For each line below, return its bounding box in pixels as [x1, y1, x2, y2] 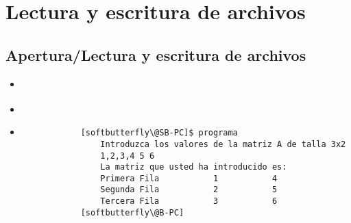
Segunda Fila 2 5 [100, 185, 278, 195]
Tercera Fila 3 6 [100, 196, 278, 207]
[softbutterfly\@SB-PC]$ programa [80, 128, 238, 138]
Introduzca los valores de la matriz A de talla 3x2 [100, 139, 346, 149]
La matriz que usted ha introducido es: [100, 162, 287, 172]
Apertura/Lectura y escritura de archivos [5, 44, 306, 65]
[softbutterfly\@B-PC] [80, 207, 184, 218]
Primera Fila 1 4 [100, 173, 278, 183]
